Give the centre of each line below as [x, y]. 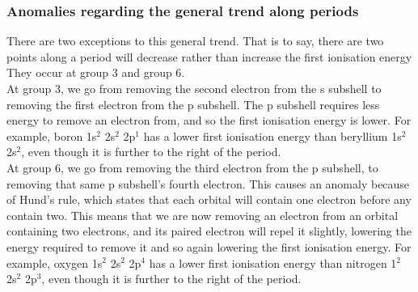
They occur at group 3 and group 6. [96, 72]
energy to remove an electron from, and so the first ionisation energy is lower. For [209, 120]
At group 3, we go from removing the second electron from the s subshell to [194, 88]
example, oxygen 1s [55, 262]
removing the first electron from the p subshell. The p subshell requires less [193, 104]
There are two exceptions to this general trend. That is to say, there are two [195, 41]
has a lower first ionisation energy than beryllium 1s [272, 135]
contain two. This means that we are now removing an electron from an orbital [203, 215]
